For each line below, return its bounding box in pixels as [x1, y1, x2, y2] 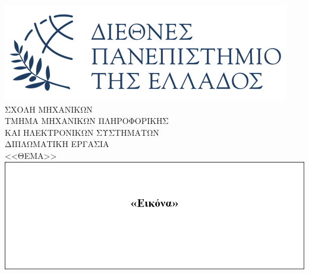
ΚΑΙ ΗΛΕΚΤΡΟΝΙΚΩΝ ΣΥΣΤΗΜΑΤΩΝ [5, 126, 159, 138]
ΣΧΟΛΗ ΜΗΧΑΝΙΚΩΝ [5, 103, 93, 115]
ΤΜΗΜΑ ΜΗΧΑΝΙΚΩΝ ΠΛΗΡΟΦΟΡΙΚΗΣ [5, 114, 169, 127]
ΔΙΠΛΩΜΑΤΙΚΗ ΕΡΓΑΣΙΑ [5, 138, 109, 150]
